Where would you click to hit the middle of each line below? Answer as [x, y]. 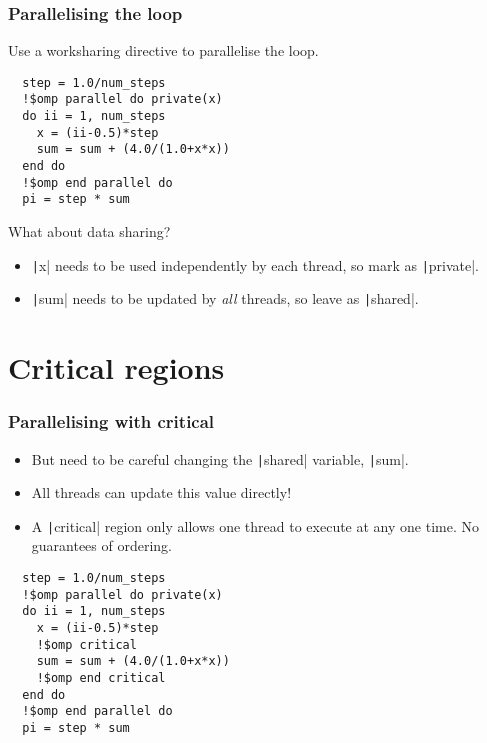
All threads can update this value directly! [161, 492]
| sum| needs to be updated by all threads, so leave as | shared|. [225, 298]
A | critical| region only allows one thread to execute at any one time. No [255, 525]
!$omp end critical [101, 678]
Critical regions [116, 367]
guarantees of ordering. [102, 545]
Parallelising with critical [111, 421]
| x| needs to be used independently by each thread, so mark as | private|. [255, 264]
